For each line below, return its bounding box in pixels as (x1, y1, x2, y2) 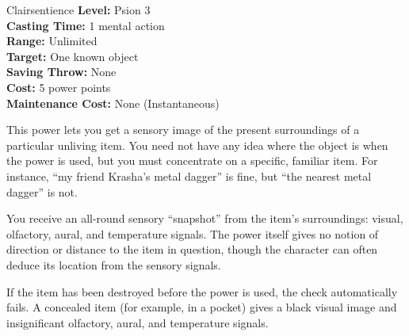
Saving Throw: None (6, 63, 117, 80)
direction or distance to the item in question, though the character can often (6, 241, 378, 258)
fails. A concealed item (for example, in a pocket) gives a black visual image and (6, 299, 397, 315)
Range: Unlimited (6, 32, 97, 49)
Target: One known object (6, 48, 139, 64)
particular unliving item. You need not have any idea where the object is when (6, 136, 388, 153)
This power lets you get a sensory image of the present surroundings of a (6, 121, 360, 138)
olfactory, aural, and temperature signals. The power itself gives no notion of (6, 225, 379, 242)
